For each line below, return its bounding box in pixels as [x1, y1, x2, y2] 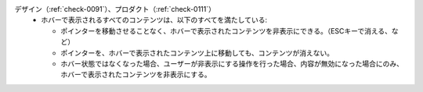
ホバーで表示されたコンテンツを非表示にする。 [60, 70, 211, 80]
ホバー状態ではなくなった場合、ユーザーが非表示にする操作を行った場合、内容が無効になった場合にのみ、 [60, 58, 403, 68]
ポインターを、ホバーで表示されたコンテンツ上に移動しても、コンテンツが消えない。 [60, 48, 334, 58]
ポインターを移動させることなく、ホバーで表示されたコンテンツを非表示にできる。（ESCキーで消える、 [60, 26, 392, 35]
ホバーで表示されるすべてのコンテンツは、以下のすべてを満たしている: [41, 16, 268, 25]
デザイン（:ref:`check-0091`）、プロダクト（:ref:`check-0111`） [14, 5, 215, 13]
